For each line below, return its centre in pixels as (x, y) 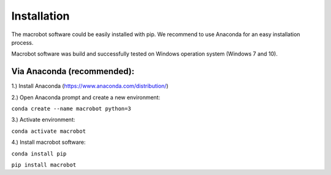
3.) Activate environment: (43, 120)
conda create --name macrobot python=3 (71, 109)
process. (22, 42)
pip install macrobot (44, 165)
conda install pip (39, 154)
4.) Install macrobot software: (48, 142)
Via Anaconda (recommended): (73, 71)
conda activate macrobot (48, 131)
